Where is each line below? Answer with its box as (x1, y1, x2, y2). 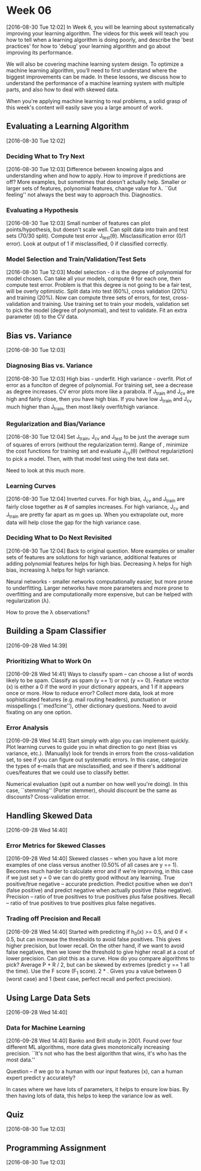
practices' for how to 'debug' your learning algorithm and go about (6, 43, 170, 50)
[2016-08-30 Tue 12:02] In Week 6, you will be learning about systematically (6, 23, 194, 31)
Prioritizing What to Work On (6, 657, 92, 665)
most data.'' (6, 1056, 35, 1063)
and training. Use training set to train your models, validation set (31, 301, 190, 308)
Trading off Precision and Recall (6, 914, 100, 923)
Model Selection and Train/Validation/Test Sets (6, 255, 147, 263)
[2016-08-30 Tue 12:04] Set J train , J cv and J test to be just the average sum (6, 433, 190, 442)
